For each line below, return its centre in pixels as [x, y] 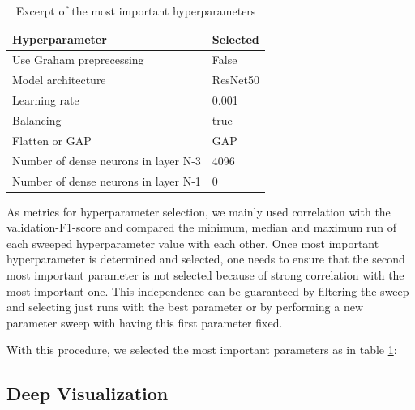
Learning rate [46, 100]
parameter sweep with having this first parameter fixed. [145, 322]
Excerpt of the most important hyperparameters [136, 11]
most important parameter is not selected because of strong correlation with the [205, 274]
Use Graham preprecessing [78, 60]
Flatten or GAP [52, 140]
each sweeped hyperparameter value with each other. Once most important [193, 243]
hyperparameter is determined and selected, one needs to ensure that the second [206, 259]
